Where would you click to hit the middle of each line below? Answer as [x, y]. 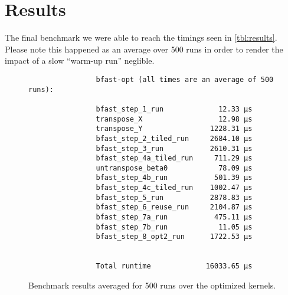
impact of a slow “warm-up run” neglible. [80, 60]
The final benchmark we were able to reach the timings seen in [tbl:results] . [141, 37]
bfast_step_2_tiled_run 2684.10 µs [174, 138]
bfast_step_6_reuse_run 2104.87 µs [174, 207]
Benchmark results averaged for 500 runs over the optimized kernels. [152, 285]
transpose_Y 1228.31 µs [174, 129]
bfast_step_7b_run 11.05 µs [174, 227]
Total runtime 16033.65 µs [174, 266]
